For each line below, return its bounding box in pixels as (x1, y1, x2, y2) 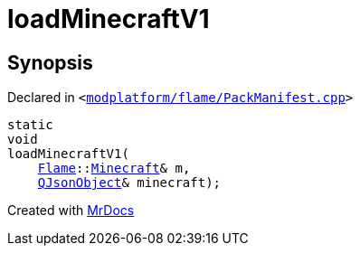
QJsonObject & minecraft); (37, 175, 222, 191)
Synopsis (7, 51, 93, 74)
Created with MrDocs (7, 202, 135, 219)
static (7, 117, 53, 133)
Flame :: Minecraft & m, (37, 161, 191, 176)
